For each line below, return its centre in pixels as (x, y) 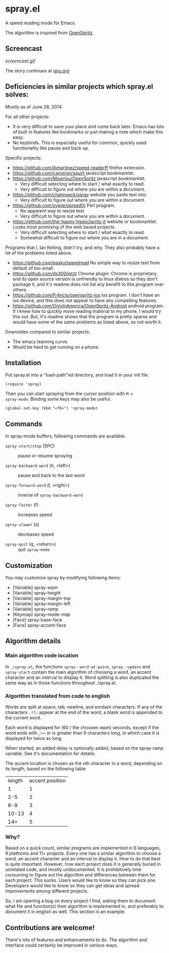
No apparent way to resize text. (53, 210)
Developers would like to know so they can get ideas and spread (72, 886)
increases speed (35, 515)
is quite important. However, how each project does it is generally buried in (83, 864)
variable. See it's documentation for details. (50, 753)
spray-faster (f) (22, 505)
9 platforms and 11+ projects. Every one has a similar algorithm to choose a (83, 853)
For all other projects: (27, 117)
